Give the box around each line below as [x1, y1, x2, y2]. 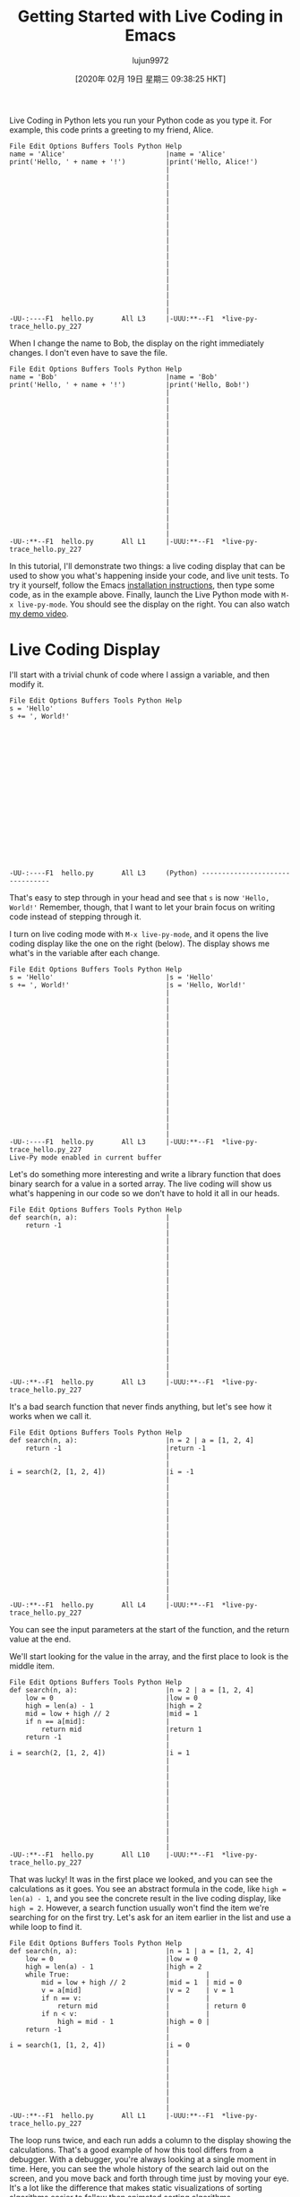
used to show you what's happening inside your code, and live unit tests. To [9, 570, 289, 581]
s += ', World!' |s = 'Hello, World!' [9, 980, 246, 989]
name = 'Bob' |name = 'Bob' [9, 372, 219, 382]
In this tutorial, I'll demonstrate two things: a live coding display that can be [9, 560, 286, 571]
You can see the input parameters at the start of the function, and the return [9, 1624, 289, 1634]
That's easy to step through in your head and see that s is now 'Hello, [9, 892, 270, 902]
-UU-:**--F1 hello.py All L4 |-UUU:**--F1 [9, 1600, 215, 1609]
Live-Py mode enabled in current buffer [9, 1153, 163, 1162]
